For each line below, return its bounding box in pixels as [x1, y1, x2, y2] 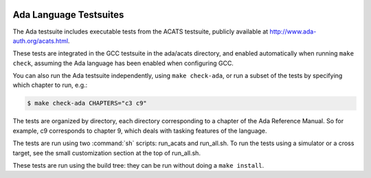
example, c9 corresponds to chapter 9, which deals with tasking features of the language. [12, 127, 267, 135]
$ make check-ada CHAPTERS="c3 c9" [27, 99, 147, 107]
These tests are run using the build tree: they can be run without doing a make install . [12, 162, 265, 169]
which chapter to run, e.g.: [12, 81, 88, 89]
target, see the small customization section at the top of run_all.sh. [12, 149, 201, 157]
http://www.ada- [269, 27, 317, 36]
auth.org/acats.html [12, 36, 69, 44]
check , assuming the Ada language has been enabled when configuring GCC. [12, 59, 234, 67]
